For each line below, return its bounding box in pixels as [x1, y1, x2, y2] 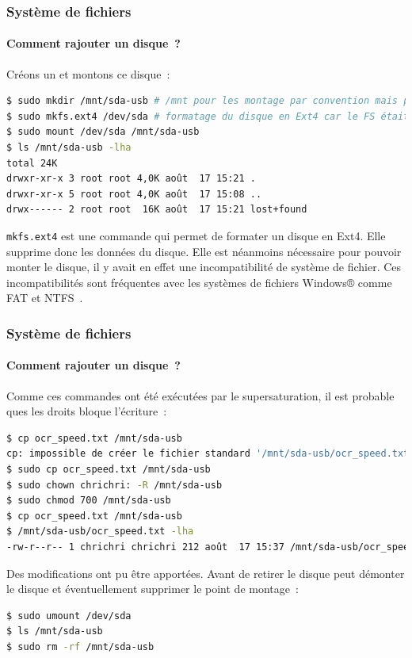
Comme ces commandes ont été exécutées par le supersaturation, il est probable [6, 387, 395, 404]
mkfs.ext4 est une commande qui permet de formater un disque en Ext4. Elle [6, 227, 386, 243]
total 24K [6, 157, 58, 169]
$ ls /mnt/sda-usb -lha [6, 142, 132, 154]
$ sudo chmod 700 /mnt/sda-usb [6, 495, 171, 507]
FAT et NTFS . [6, 289, 83, 306]
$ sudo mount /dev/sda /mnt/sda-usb [6, 126, 200, 138]
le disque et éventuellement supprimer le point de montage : [6, 580, 299, 597]
